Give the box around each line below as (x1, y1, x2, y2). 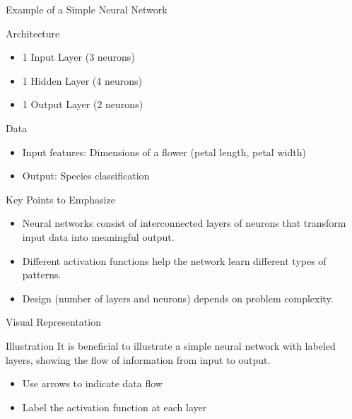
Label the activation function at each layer (22, 399, 207, 414)
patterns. (22, 267, 61, 282)
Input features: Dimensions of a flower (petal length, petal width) (22, 144, 306, 159)
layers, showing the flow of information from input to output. (6, 352, 271, 367)
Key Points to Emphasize (6, 191, 115, 206)
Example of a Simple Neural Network (6, 2, 168, 16)
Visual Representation (6, 314, 101, 329)
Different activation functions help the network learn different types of (22, 253, 327, 268)
